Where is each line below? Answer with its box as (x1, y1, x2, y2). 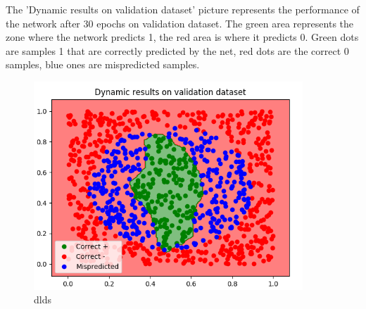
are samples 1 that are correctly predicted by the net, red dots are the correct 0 (6, 43, 349, 58)
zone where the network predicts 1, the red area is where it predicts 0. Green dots (6, 30, 359, 44)
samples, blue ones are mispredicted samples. (6, 57, 200, 72)
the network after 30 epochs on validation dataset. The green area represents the (6, 15, 354, 30)
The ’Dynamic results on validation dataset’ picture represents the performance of (6, 2, 360, 16)
